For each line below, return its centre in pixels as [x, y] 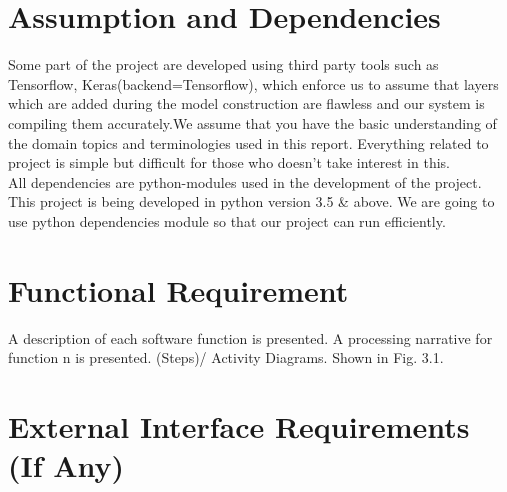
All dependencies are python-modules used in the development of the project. [245, 181]
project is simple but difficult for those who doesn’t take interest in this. [229, 162]
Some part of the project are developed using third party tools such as [223, 64]
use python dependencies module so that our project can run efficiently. [227, 220]
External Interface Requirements [239, 425]
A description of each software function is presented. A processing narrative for [250, 337]
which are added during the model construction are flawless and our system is [246, 103]
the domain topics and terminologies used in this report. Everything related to [248, 142]
